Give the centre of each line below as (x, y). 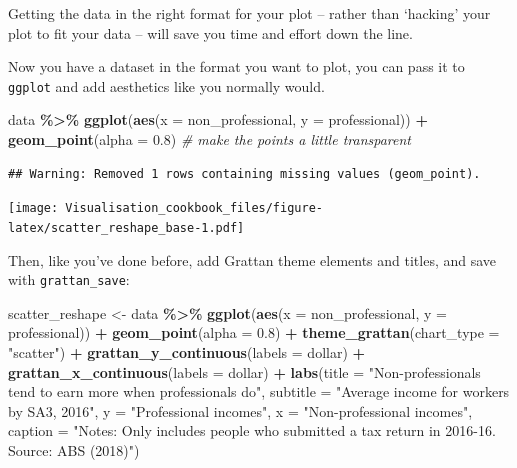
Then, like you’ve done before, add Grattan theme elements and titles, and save (252, 259)
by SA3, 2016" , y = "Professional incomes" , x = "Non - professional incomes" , (240, 410)
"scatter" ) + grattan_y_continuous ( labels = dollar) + (187, 351)
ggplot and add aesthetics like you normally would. (166, 85)
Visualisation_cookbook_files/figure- (194, 208)
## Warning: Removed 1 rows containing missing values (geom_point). (244, 173)
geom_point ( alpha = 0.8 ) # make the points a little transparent (209, 139)
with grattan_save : (69, 279)
